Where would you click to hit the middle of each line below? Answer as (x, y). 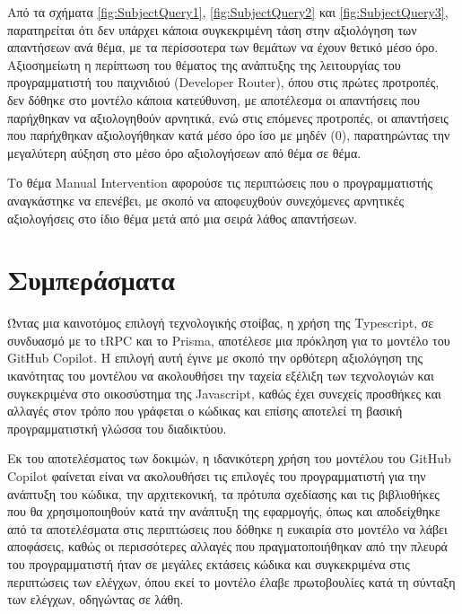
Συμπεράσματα (91, 280)
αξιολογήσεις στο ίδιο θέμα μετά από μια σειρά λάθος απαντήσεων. (183, 218)
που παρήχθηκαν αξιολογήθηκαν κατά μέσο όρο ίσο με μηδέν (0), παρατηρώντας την (229, 135)
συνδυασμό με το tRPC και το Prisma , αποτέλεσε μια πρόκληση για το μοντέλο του (229, 340)
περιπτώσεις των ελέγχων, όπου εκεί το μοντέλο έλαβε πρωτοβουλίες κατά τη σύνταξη (231, 581)
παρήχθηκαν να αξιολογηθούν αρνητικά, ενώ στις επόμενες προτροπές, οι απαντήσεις (228, 117)
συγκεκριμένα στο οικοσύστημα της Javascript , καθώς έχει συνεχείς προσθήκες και (224, 393)
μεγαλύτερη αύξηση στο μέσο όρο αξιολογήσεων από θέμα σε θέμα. (184, 152)
